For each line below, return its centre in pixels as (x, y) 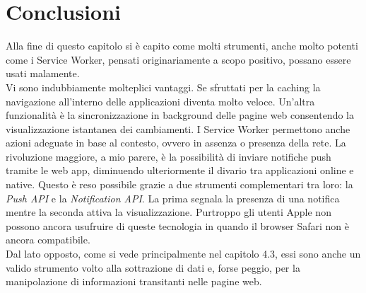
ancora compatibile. (48, 240)
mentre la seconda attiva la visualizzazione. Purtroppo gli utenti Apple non (169, 212)
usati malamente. (43, 73)
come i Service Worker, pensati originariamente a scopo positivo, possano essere (178, 59)
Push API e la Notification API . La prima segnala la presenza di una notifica (173, 198)
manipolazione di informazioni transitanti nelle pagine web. (134, 281)
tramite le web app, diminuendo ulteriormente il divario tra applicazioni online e (180, 170)
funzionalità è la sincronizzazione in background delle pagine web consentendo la (180, 115)
